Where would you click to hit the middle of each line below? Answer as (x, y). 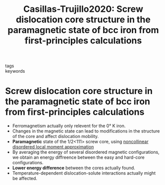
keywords (15, 71)
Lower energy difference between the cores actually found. (74, 168)
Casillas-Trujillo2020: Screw (83, 9)
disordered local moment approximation (53, 147)
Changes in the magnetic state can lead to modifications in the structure (86, 131)
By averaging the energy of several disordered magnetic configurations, (86, 152)
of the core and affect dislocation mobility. (55, 137)
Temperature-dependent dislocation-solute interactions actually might (84, 173)
